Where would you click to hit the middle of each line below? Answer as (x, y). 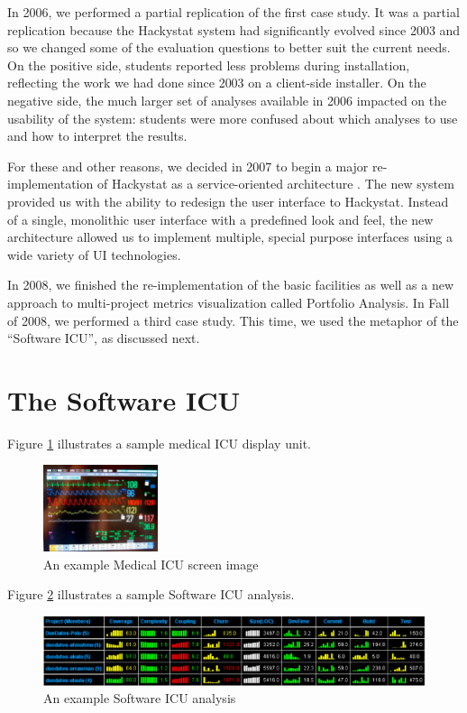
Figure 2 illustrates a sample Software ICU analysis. (151, 594)
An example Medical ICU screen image (151, 564)
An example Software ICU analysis (140, 698)
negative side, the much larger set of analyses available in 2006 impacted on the (227, 100)
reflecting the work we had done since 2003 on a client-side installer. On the (217, 83)
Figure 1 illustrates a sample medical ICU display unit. (159, 443)
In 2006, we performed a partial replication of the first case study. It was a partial (233, 12)
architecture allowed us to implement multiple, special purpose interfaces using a (230, 237)
